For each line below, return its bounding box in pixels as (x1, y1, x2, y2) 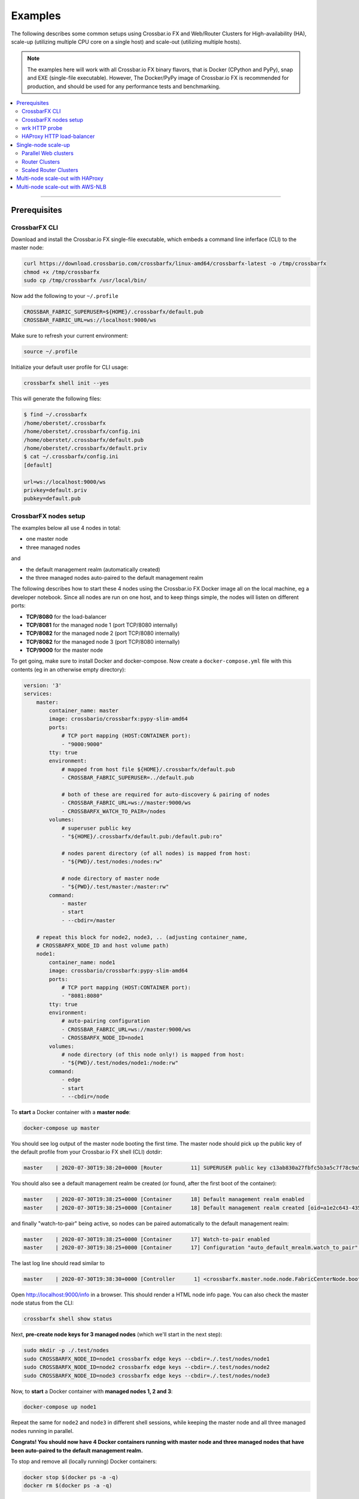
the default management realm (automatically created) (26, 565, 161, 573)
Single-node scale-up (16, 141, 70, 148)
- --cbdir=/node (61, 1093, 109, 1100)
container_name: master (48, 708, 119, 714)
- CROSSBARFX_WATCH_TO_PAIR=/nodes (61, 808, 166, 815)
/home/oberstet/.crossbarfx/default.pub (23, 437, 144, 443)
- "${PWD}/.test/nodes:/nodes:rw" (61, 858, 163, 865)
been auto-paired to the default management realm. (11, 1447, 143, 1454)
